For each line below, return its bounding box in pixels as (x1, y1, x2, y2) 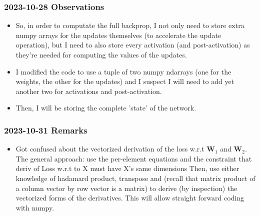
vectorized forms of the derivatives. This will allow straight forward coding (15, 192, 244, 203)
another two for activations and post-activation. (15, 85, 162, 96)
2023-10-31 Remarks (4, 123, 87, 136)
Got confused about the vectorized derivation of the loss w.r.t (15, 143, 204, 154)
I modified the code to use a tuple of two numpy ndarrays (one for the (15, 66, 231, 76)
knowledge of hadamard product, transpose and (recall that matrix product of (15, 172, 255, 183)
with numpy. (15, 202, 54, 212)
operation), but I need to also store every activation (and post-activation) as (15, 39, 250, 50)
